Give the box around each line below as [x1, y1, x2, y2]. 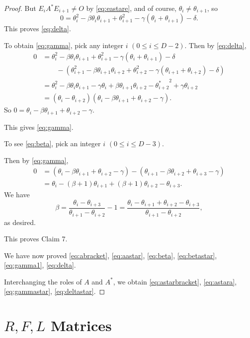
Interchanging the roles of [4, 276, 82, 286]
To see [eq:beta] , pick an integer [4, 138, 101, 149]
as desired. [4, 217, 36, 227]
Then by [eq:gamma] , [4, 155, 69, 165]
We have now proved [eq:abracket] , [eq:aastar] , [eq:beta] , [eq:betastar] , [4, 250, 217, 260]
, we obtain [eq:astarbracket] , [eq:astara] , [113, 276, 237, 286]
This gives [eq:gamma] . [4, 121, 74, 132]
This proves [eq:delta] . [4, 23, 71, 34]
